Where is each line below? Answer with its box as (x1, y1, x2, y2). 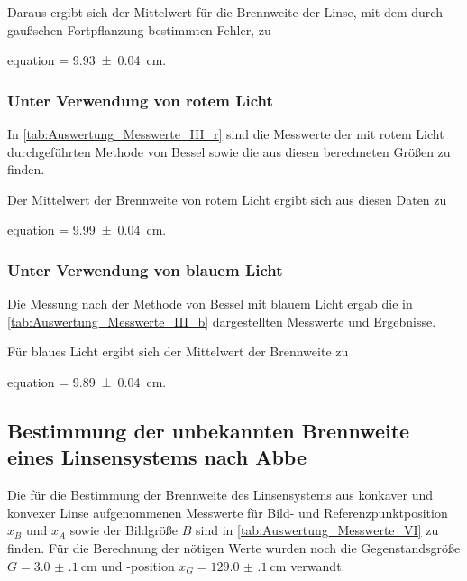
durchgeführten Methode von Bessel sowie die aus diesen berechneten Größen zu (7, 142, 451, 161)
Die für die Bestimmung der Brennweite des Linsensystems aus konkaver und (7, 485, 433, 504)
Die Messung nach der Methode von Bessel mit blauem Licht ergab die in (7, 294, 413, 313)
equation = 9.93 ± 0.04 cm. (7, 51, 167, 69)
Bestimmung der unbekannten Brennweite (7, 416, 410, 444)
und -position (101, 556, 175, 575)
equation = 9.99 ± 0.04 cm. (7, 220, 167, 239)
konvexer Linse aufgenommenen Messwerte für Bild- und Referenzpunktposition (7, 503, 448, 521)
